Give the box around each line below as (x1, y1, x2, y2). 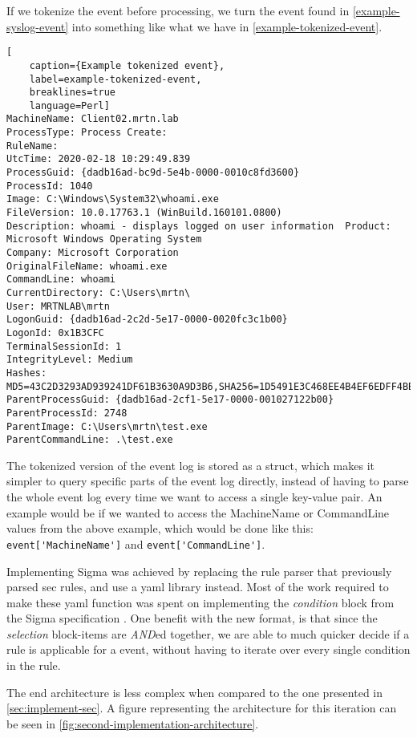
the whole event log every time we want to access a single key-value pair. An (6, 489, 383, 505)
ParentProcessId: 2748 (6, 407, 128, 419)
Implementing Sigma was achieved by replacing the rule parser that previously (6, 562, 392, 579)
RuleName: (6, 140, 59, 152)
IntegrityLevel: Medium (6, 354, 133, 366)
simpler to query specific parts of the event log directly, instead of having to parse (6, 472, 409, 489)
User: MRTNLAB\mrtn (6, 300, 110, 312)
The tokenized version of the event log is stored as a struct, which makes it (6, 456, 375, 473)
